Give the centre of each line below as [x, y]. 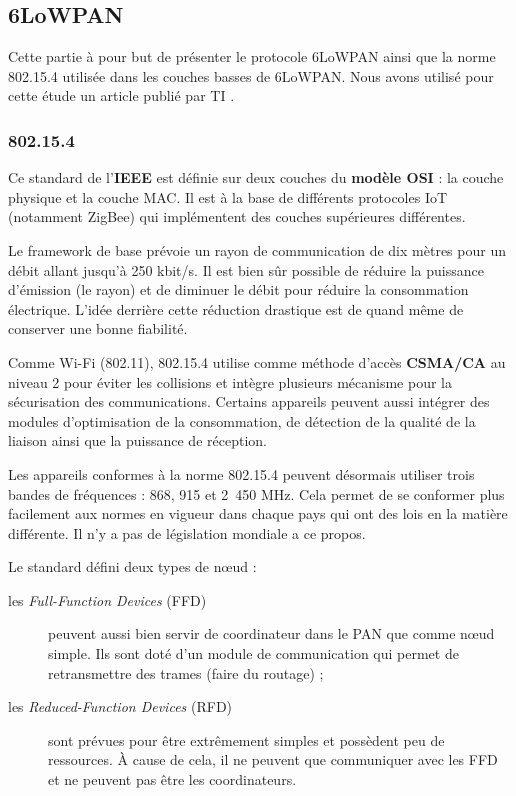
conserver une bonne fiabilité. [98, 328]
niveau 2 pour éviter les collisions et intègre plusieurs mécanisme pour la [230, 381]
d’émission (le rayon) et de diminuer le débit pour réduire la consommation [238, 289]
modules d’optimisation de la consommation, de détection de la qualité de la [242, 420]
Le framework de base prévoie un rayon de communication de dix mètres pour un [257, 249]
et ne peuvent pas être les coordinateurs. [172, 779]
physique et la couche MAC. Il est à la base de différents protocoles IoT [228, 196]
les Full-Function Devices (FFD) [107, 599]
